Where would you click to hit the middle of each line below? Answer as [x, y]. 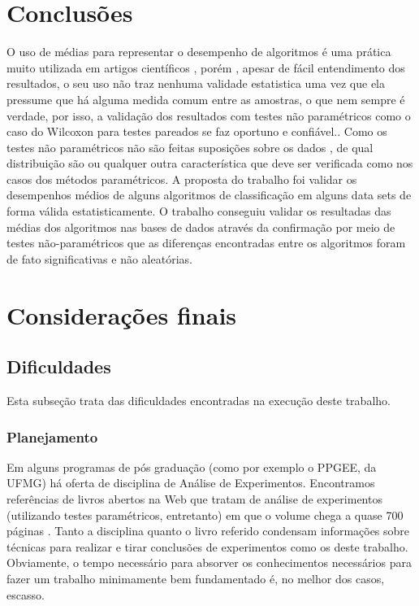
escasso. [26, 594]
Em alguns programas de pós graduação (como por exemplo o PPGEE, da [192, 466]
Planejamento [52, 436]
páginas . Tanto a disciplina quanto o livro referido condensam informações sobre [208, 531]
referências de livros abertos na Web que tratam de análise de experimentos [194, 499]
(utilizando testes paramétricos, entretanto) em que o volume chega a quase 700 [205, 514]
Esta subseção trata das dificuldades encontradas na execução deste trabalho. [199, 401]
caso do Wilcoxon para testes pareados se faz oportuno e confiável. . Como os [197, 131]
